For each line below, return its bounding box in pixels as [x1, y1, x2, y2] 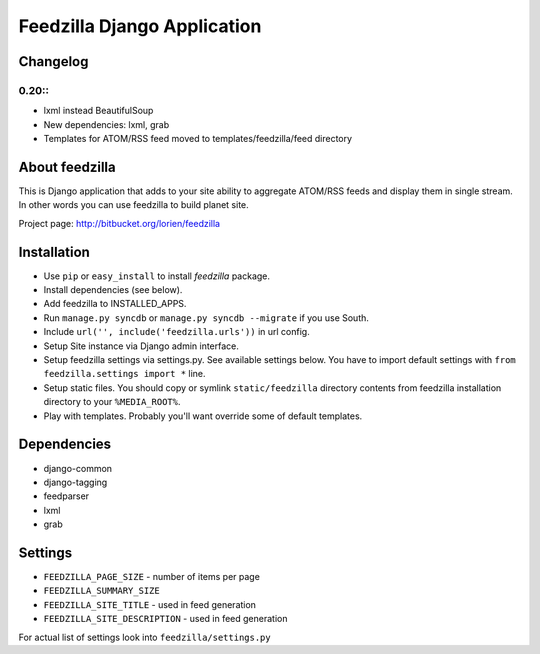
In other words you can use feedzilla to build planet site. [18, 199, 249, 211]
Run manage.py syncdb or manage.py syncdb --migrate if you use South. [43, 311, 370, 324]
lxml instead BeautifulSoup [43, 105, 154, 117]
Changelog [18, 53, 89, 70]
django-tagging [43, 476, 108, 488]
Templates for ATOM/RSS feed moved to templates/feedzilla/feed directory [43, 133, 353, 145]
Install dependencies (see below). [43, 284, 183, 296]
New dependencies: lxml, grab [43, 118, 170, 130]
